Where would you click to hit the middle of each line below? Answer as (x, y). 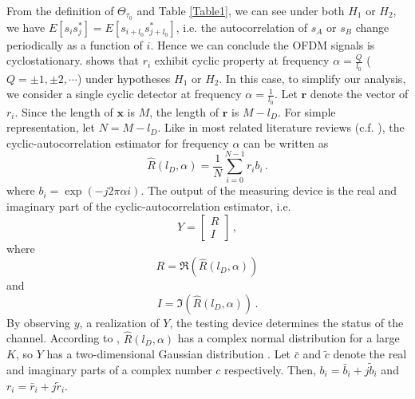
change (372, 27)
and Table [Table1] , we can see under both (241, 10)
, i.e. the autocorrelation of (241, 27)
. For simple (306, 111)
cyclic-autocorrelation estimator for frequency (118, 142)
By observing (39, 322)
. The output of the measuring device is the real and (269, 190)
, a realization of (119, 322)
